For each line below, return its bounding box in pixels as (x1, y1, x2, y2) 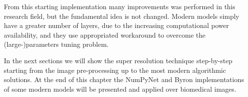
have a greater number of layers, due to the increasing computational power (4, 20, 229, 30)
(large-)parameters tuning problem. (4, 39, 109, 49)
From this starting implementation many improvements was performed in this (4, 1, 235, 11)
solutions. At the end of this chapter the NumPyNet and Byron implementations (4, 74, 244, 84)
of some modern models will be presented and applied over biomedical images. (4, 83, 236, 94)
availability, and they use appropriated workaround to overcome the (4, 29, 206, 40)
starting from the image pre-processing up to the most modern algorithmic (4, 65, 226, 75)
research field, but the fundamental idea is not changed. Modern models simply (4, 11, 240, 21)
